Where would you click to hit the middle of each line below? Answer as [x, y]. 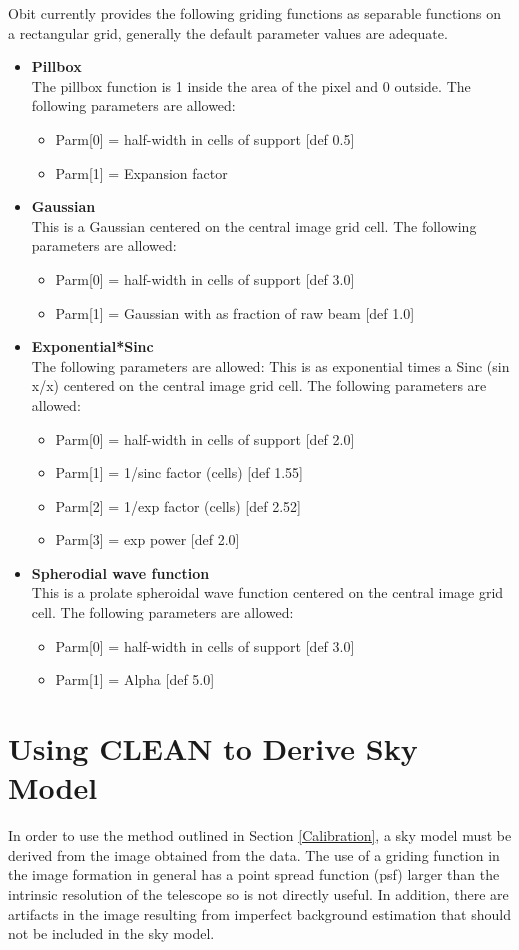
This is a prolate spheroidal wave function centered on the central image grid [267, 592]
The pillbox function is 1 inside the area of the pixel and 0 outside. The [251, 85]
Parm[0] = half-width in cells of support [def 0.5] [205, 138]
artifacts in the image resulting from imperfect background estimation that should [259, 913]
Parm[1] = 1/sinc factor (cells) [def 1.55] [179, 472]
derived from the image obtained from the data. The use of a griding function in [254, 854]
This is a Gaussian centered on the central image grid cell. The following [254, 225]
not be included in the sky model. [111, 933]
